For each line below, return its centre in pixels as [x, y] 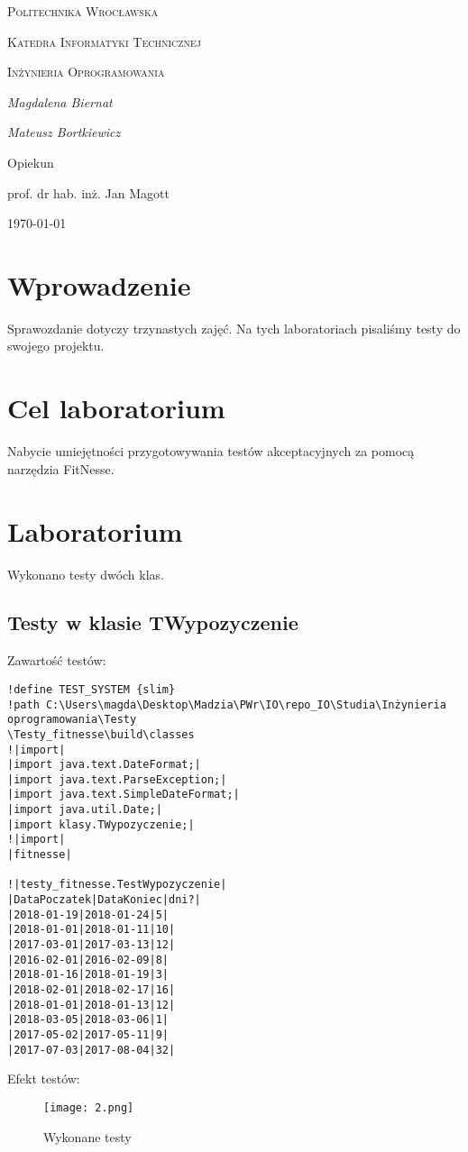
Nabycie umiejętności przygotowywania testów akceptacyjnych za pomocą [211, 451]
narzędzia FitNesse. [61, 468]
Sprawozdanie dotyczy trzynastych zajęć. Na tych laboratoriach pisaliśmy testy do [234, 328]
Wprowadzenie [99, 284]
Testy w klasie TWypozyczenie [153, 622]
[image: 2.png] [89, 1107]
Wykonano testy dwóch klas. [86, 574]
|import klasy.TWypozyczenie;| [101, 824]
